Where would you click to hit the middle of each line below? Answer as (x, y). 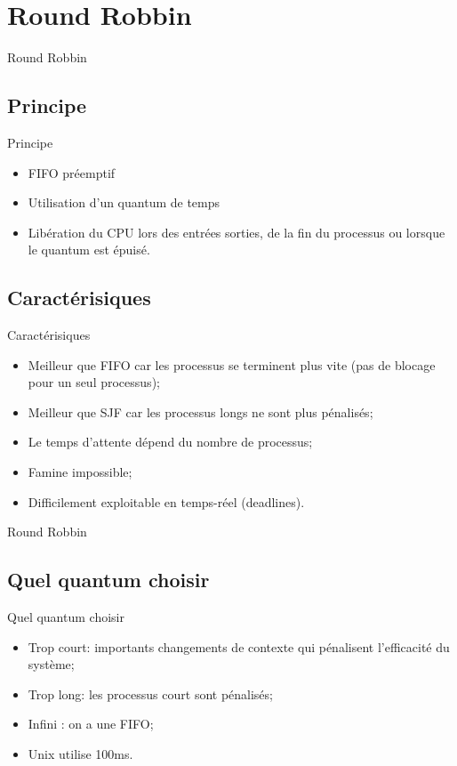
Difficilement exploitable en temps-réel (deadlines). (166, 501)
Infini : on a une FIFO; (91, 724)
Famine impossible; (80, 472)
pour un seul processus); (94, 382)
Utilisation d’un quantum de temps (124, 202)
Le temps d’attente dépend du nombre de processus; (170, 442)
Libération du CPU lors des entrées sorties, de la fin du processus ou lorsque (237, 232)
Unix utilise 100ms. (80, 754)
